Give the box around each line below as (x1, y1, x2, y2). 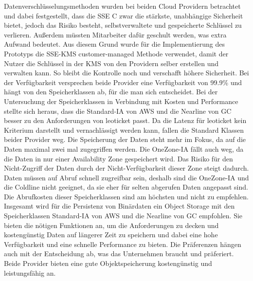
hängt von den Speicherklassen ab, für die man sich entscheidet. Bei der (4, 87, 218, 97)
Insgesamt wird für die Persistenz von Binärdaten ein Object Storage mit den (4, 201, 235, 211)
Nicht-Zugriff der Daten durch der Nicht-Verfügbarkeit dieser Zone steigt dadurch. (4, 163, 249, 173)
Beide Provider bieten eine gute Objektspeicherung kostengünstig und (4, 258, 212, 268)
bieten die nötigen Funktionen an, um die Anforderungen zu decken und (4, 220, 219, 230)
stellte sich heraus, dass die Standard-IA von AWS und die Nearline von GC (4, 105, 232, 116)
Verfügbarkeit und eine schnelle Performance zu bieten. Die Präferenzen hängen (4, 239, 241, 249)
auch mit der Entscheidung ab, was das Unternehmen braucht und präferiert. (4, 248, 234, 259)
